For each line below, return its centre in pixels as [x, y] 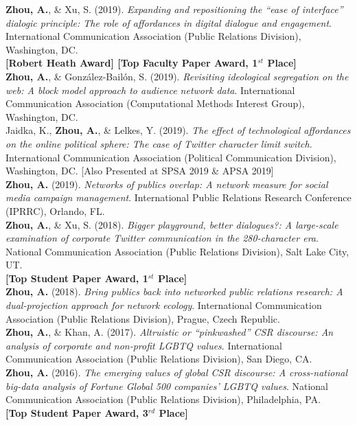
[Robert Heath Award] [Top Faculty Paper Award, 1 [132, 63]
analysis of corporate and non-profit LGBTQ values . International [144, 345]
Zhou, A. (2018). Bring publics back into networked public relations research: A [174, 291]
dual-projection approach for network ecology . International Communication [164, 305]
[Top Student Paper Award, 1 [77, 278]
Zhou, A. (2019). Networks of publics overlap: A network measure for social [167, 184]
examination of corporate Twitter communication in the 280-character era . [162, 238]
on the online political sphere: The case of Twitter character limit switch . [159, 143]
